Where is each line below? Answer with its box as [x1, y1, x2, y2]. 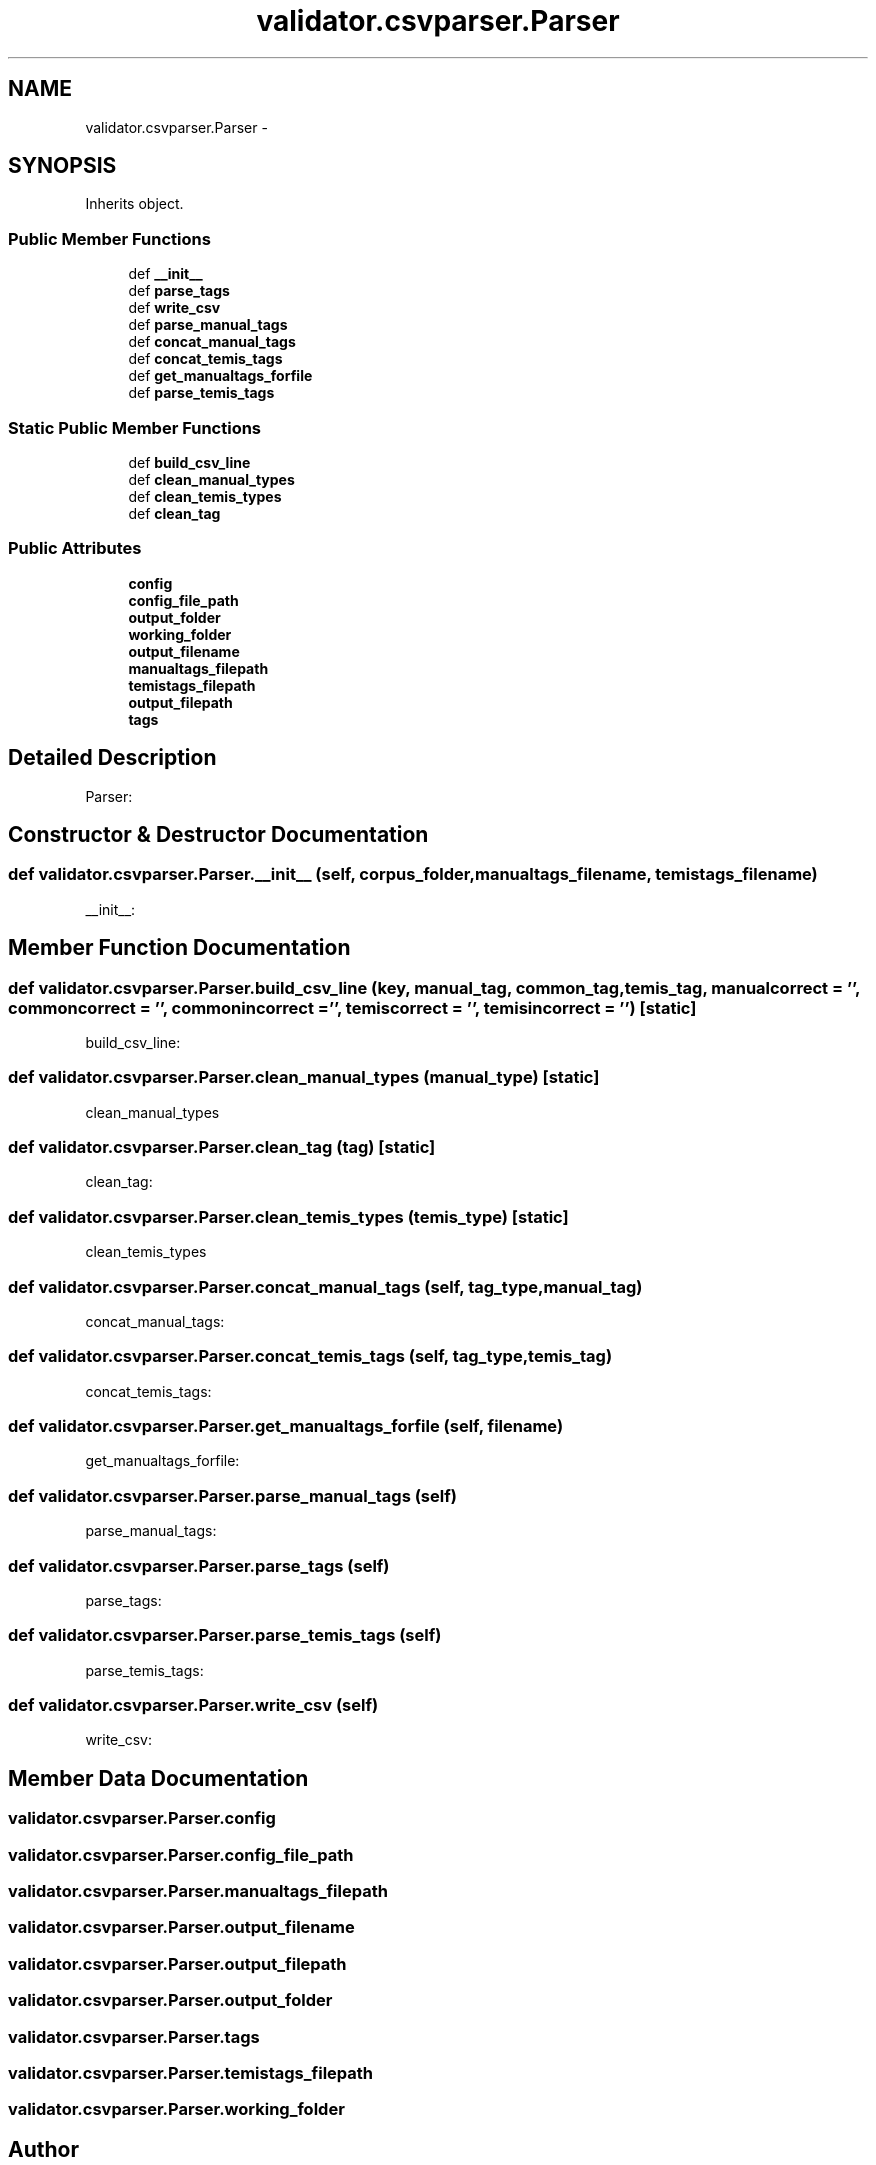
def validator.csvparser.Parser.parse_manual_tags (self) [8, 1485, 457, 1506]
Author [8, 2136, 79, 2162]
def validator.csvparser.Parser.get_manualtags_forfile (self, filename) [8, 1416, 564, 1437]
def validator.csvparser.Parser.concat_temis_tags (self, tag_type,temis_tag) [8, 1346, 613, 1367]
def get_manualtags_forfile [128, 367, 313, 385]
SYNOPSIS [8, 153, 117, 179]
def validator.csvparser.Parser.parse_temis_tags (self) [8, 1625, 442, 1646]
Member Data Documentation [8, 1765, 309, 1791]
